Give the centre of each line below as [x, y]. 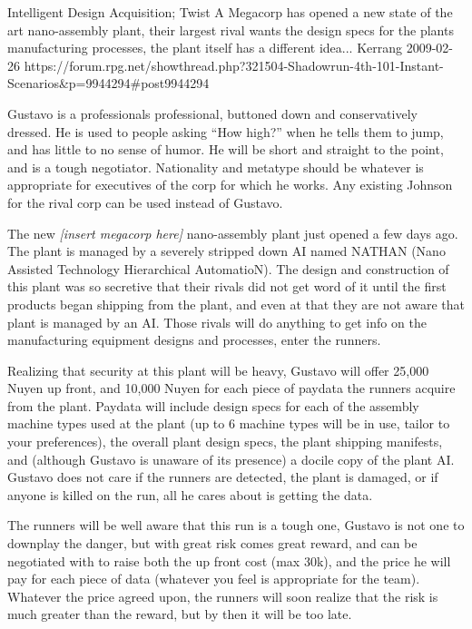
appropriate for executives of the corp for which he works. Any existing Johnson [230, 185]
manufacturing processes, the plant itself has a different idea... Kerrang [205, 48]
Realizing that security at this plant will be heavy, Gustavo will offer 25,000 [218, 370]
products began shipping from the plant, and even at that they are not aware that [236, 304]
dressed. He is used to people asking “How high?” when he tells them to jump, [226, 131]
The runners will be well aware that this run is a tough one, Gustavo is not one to [236, 525]
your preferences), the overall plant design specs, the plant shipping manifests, [225, 442]
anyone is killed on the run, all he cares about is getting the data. [190, 494]
